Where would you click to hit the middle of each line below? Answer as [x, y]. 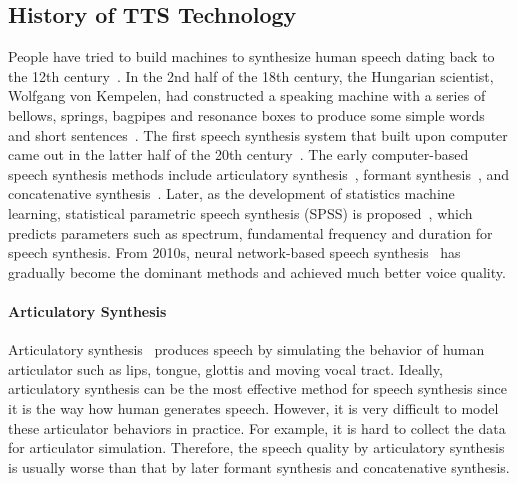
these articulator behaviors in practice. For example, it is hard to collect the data [257, 427]
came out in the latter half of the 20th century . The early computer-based [238, 154]
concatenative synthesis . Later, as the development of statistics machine [231, 193]
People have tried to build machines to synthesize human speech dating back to [251, 56]
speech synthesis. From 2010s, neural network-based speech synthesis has [234, 252]
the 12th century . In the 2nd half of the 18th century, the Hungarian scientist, [251, 75]
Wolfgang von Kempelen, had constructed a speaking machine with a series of [247, 95]
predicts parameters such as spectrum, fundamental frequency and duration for [250, 232]
